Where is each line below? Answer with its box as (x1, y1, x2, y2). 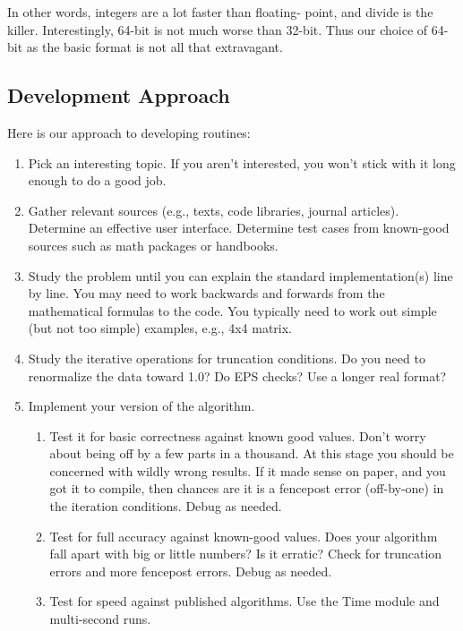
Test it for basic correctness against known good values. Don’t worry (49, 426, 426, 445)
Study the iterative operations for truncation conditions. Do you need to (28, 348, 425, 367)
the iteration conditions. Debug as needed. (49, 497, 282, 516)
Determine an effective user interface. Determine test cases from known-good (28, 218, 450, 237)
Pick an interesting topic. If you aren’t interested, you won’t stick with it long (28, 153, 456, 172)
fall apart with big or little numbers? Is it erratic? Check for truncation (49, 544, 442, 563)
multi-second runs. (49, 610, 151, 628)
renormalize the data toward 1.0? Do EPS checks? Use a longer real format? (28, 366, 447, 385)
